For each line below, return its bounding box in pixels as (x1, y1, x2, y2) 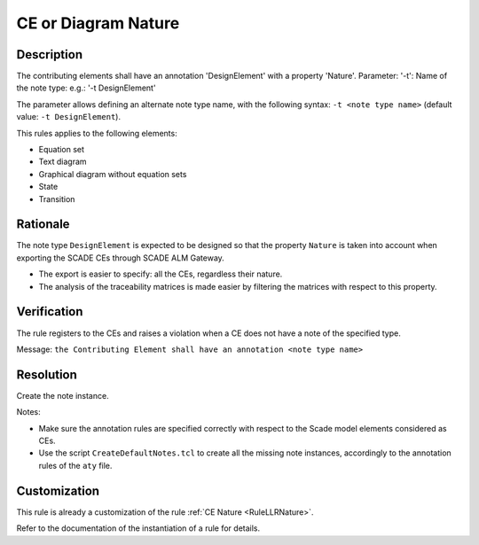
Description (16, 47, 83, 62)
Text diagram (38, 156, 88, 167)
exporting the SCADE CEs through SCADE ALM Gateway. (16, 253, 225, 263)
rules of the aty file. (38, 460, 113, 471)
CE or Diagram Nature (16, 13, 180, 33)
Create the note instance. (16, 390, 110, 401)
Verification (16, 304, 83, 319)
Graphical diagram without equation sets (38, 168, 187, 179)
